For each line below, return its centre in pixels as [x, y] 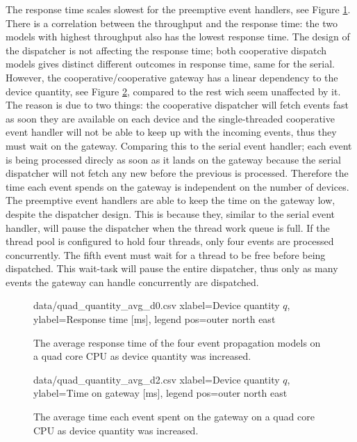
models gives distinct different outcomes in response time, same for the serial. [170, 64]
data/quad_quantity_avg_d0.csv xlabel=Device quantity [157, 305]
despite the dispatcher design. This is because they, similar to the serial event [170, 213]
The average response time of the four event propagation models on [177, 342]
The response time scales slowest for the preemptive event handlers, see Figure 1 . [178, 9]
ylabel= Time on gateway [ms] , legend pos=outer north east [160, 393]
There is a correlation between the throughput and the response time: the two [172, 23]
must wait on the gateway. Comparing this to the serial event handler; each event [179, 145]
